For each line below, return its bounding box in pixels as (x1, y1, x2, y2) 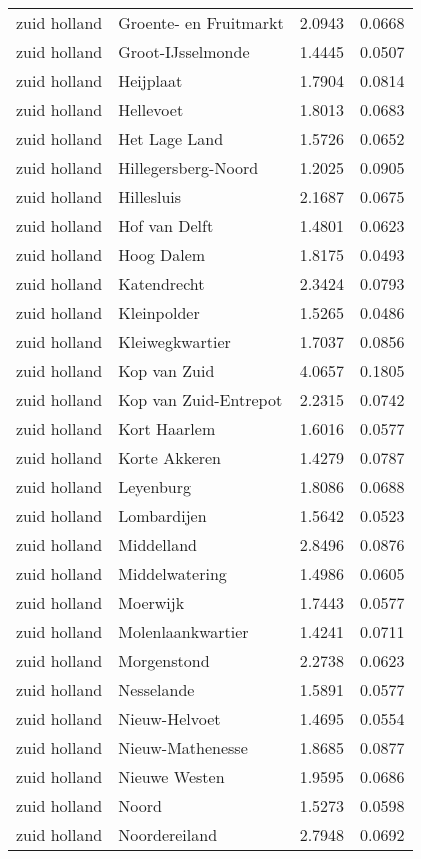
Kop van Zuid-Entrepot (118, 388, 283, 411)
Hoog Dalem (118, 243, 206, 266)
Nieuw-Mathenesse (118, 736, 248, 759)
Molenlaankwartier (118, 620, 249, 643)
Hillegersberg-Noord (118, 156, 259, 179)
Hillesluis (118, 185, 182, 208)
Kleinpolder (118, 301, 200, 324)
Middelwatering (118, 562, 227, 585)
